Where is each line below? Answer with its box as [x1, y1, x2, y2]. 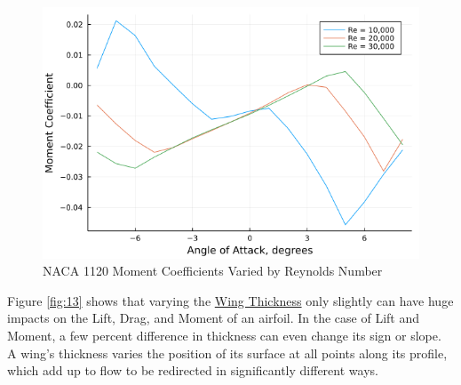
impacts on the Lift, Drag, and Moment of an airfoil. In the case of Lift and [7, 309, 420, 327]
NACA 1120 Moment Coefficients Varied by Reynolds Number [43, 261, 383, 280]
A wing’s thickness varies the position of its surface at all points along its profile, [7, 343, 448, 362]
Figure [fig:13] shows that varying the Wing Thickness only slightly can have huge [7, 291, 454, 309]
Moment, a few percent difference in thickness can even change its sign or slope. [7, 326, 441, 345]
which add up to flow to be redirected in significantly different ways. [7, 361, 378, 380]
